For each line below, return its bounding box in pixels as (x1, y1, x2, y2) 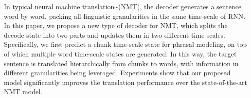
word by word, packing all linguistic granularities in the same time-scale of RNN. (4, 11, 246, 21)
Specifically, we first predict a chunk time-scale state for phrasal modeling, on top (4, 39, 247, 49)
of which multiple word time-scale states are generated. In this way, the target (4, 48, 237, 58)
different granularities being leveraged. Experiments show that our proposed (4, 68, 231, 78)
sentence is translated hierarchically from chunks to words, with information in (4, 58, 239, 68)
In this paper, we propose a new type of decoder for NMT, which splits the (4, 20, 228, 30)
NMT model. (4, 86, 42, 97)
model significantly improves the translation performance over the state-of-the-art (4, 77, 247, 87)
